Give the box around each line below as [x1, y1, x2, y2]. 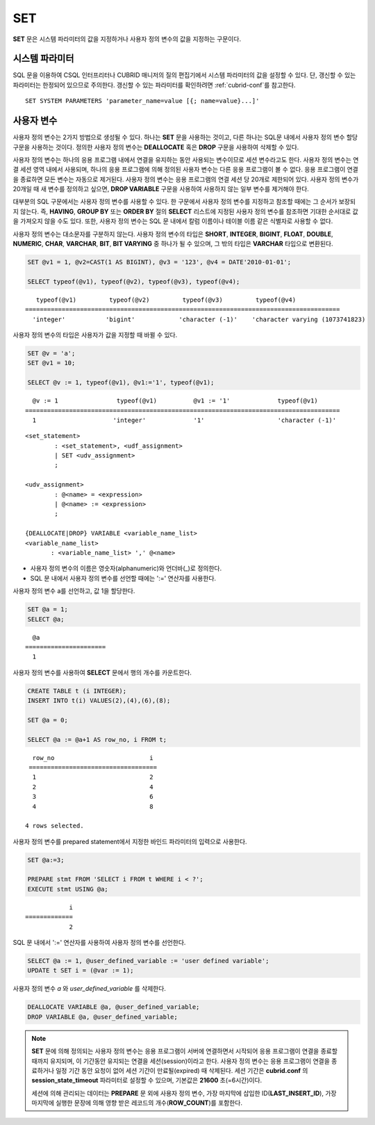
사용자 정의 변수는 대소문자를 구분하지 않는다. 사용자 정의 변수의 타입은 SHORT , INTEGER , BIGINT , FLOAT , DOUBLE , [12, 229, 333, 238]
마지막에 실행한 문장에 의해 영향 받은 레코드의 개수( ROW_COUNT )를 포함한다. [31, 1099, 243, 1107]
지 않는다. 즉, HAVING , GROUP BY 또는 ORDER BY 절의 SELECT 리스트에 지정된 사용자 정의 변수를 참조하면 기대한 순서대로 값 [12, 207, 359, 216]
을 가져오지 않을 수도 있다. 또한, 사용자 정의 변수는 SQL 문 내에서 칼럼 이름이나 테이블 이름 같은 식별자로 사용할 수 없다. [12, 217, 333, 225]
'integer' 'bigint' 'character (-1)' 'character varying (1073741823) [32, 315, 366, 323]
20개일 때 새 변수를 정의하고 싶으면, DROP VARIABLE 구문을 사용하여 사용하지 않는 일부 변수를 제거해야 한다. [12, 185, 309, 193]
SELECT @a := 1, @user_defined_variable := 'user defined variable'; [27, 957, 269, 965]
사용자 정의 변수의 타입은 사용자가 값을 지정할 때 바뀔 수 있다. [12, 330, 178, 339]
